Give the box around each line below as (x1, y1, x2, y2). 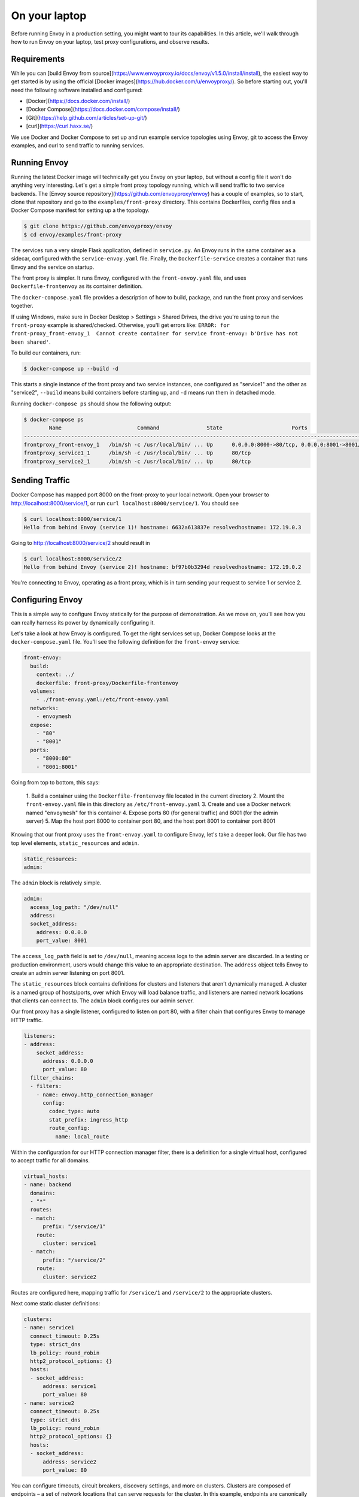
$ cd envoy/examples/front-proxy (23, 231, 122, 238)
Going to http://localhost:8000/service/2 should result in (11, 540, 150, 547)
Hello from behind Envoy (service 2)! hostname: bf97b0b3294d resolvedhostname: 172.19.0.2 (23, 563, 302, 571)
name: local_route (54, 1133, 109, 1140)
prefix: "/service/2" (42, 1256, 106, 1263)
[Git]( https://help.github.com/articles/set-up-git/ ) (26, 114, 147, 121)
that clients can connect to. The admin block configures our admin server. (11, 997, 194, 1004)
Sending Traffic (11, 475, 70, 486)
